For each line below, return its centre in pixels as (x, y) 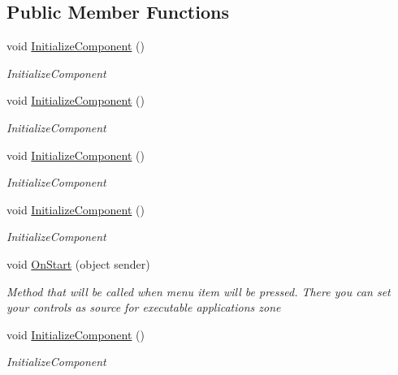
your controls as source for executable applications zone (144, 307)
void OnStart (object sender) (78, 263)
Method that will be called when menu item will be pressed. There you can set (199, 291)
